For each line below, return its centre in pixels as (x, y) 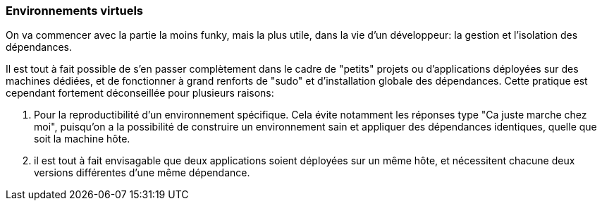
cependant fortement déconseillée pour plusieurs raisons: (140, 93)
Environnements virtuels (75, 11)
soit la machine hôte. (82, 139)
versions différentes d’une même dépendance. (142, 173)
